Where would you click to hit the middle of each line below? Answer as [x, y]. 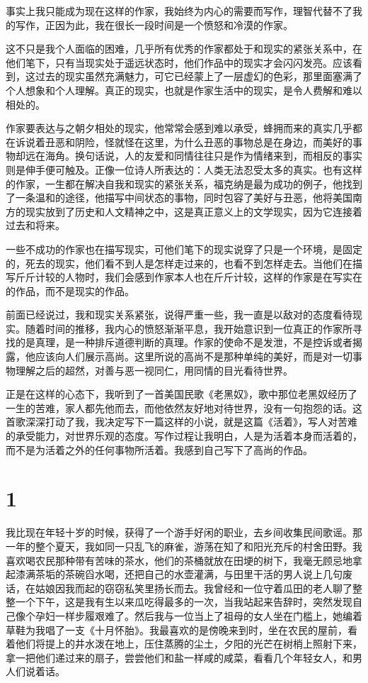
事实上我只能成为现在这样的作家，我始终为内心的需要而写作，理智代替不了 [179, 11]
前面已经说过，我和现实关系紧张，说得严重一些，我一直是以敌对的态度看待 [179, 315]
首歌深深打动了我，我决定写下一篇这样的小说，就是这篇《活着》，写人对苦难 [182, 422]
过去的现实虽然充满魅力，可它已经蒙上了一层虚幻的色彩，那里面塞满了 [199, 76]
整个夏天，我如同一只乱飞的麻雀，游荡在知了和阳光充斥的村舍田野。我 [199, 546]
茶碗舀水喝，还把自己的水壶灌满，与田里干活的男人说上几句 [203, 574]
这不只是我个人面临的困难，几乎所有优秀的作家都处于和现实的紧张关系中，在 [184, 49]
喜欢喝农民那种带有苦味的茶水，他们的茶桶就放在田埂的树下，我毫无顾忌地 [179, 560]
